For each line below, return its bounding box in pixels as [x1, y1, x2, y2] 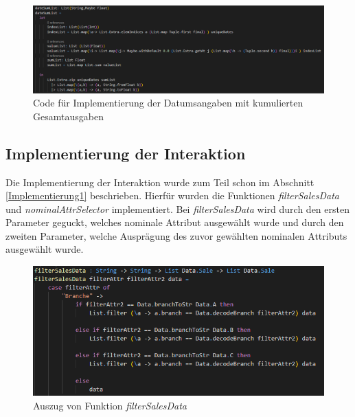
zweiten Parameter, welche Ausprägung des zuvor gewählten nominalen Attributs [5, 228, 347, 243]
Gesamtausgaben [33, 109, 104, 123]
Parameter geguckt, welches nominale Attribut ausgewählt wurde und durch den [5, 215, 344, 229]
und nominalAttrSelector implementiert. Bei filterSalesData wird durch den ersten [5, 201, 350, 216]
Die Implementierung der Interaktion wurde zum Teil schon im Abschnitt [5, 174, 314, 189]
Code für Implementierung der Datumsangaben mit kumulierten [33, 95, 304, 110]
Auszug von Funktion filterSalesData [33, 398, 187, 412]
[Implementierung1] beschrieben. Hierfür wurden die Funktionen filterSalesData [5, 188, 339, 203]
